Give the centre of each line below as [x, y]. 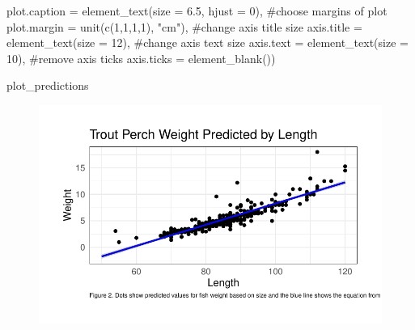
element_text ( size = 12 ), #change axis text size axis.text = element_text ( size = [207, 42]
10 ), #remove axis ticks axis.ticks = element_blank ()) [141, 58]
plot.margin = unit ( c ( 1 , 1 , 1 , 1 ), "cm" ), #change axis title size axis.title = [184, 26]
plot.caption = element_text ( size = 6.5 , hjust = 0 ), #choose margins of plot [197, 11]
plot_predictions [48, 85]
